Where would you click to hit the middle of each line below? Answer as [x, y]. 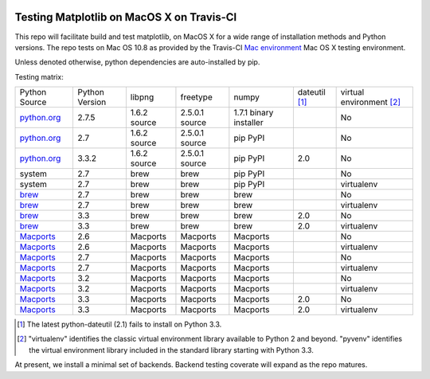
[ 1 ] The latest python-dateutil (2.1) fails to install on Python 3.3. [119, 324]
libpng [142, 97]
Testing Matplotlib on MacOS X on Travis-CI [126, 17]
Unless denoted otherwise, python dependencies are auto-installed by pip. [137, 62]
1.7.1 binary [254, 113]
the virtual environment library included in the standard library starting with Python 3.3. [171, 350]
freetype [196, 97]
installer [248, 123]
